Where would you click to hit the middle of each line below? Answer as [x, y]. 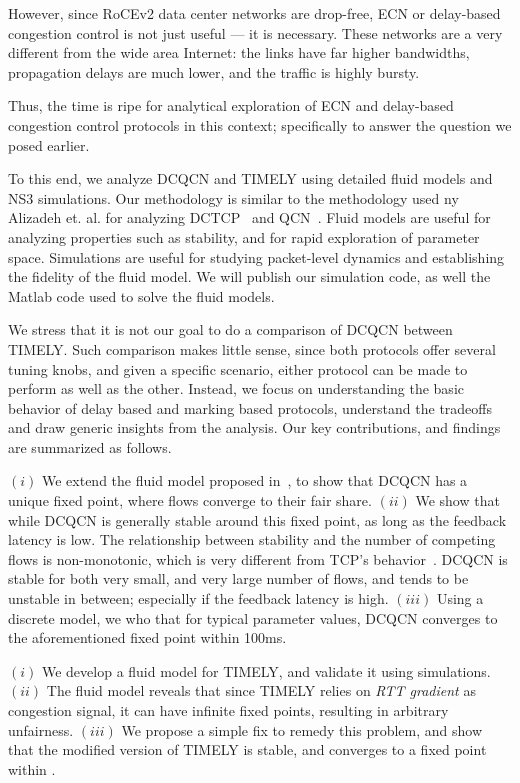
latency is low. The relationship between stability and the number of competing [252, 539]
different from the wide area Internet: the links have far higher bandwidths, [239, 52]
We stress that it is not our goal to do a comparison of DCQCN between [230, 329]
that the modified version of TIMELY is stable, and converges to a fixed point [247, 749]
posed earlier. [49, 144]
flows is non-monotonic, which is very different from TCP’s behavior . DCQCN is [258, 558]
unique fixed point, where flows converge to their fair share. [190, 500]
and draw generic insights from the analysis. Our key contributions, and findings [254, 427]
